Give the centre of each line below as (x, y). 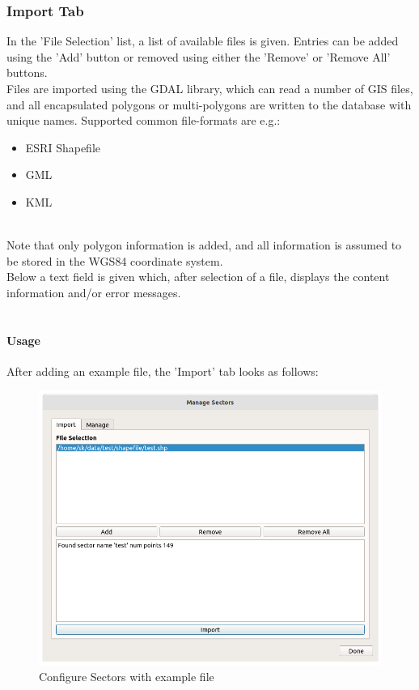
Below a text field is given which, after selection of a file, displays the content (198, 277)
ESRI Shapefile (63, 147)
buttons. (27, 72)
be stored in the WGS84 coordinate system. (115, 260)
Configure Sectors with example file (127, 676)
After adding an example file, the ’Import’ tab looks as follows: (163, 371)
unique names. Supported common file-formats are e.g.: (144, 120)
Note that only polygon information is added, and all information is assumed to (204, 245)
